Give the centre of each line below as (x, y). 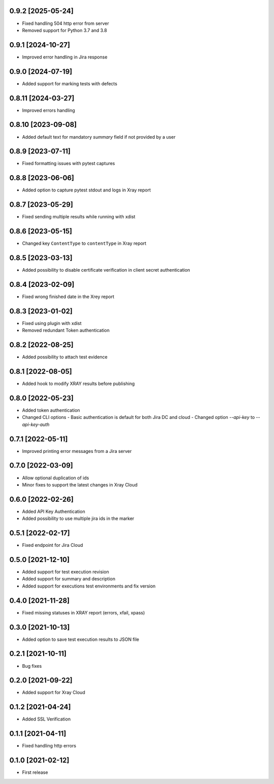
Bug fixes (32, 666)
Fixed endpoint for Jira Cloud (53, 545)
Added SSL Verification (46, 719)
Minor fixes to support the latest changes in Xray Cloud (80, 484)
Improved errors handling (49, 110)
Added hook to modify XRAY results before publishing (78, 384)
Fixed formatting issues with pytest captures (68, 164)
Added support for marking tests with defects (70, 83)
